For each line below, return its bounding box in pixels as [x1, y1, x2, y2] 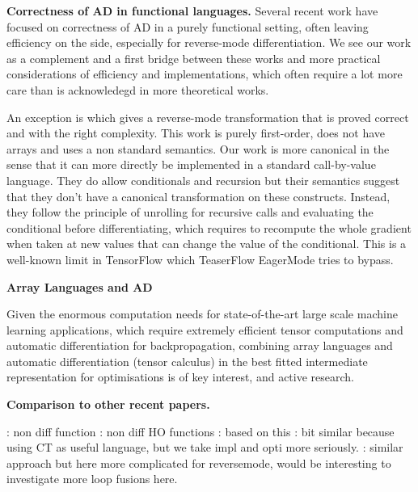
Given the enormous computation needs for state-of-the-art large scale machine [6, 305, 398, 322]
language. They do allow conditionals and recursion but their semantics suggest [6, 171, 400, 188]
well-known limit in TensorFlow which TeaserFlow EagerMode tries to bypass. [6, 250, 394, 267]
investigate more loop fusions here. [6, 470, 178, 487]
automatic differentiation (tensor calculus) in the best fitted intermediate [6, 352, 368, 369]
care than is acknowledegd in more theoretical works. [6, 81, 269, 98]
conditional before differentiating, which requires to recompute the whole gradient [6, 219, 412, 236]
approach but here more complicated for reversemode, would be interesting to [6, 454, 391, 471]
